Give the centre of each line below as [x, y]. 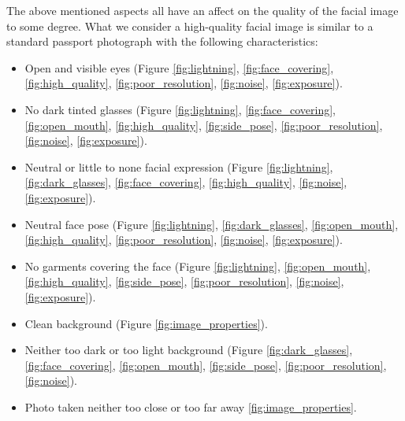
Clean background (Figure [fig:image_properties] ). [146, 323]
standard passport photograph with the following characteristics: [162, 41]
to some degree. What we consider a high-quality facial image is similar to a [190, 26]
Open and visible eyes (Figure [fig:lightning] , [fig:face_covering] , [179, 67]
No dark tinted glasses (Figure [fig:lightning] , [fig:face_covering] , [180, 109]
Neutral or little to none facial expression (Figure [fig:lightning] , [179, 166]
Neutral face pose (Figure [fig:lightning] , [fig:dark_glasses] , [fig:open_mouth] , [212, 224]
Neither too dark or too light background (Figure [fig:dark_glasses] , [189, 350]
